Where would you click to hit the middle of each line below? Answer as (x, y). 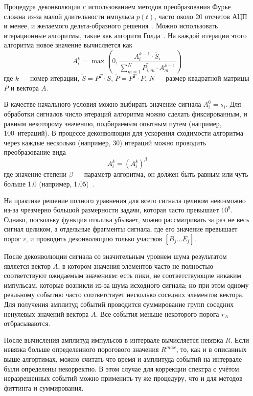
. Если (240, 339)
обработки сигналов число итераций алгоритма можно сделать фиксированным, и (126, 113)
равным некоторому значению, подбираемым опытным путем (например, (113, 123)
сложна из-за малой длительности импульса (69, 16)
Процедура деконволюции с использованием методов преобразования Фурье (117, 6)
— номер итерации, (50, 78)
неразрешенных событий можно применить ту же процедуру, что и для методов (123, 378)
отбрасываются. (27, 323)
